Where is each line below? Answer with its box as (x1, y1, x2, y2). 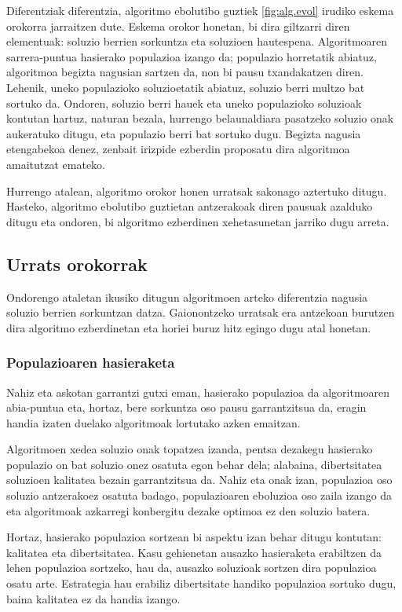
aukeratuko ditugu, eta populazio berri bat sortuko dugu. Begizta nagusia (6, 125, 361, 141)
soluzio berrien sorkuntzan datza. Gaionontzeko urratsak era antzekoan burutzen (6, 304, 395, 321)
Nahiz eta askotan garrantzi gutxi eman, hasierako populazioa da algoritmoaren (6, 383, 390, 400)
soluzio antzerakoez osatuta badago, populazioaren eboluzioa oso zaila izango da (6, 487, 393, 504)
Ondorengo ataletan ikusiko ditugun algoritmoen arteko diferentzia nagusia (6, 288, 368, 305)
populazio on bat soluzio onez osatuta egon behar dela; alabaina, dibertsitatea (6, 456, 382, 472)
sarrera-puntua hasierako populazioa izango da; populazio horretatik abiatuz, (6, 48, 377, 64)
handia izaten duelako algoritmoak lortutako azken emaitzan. (6, 414, 301, 431)
